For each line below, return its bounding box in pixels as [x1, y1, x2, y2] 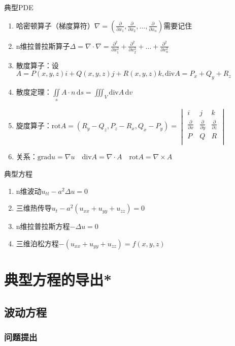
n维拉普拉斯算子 [16, 40, 70, 51]
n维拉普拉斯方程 [16, 221, 70, 232]
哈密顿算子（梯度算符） [16, 20, 94, 31]
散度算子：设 [16, 60, 59, 70]
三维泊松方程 [16, 238, 59, 248]
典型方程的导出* [4, 269, 112, 290]
